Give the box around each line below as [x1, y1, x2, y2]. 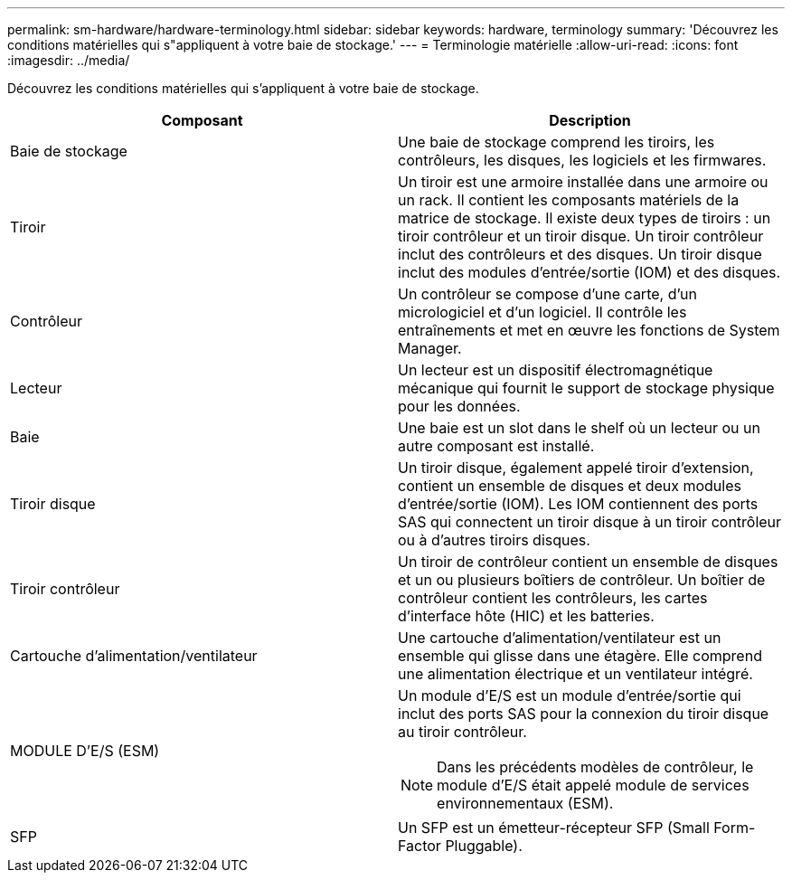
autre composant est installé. [398, 437, 595, 455]
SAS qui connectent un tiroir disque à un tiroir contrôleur [398, 513, 782, 531]
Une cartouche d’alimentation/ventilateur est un [398, 629, 721, 647]
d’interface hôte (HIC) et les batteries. [398, 607, 655, 625]
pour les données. [398, 397, 521, 415]
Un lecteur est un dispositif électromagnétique [398, 361, 713, 379]
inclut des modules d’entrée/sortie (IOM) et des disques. [398, 263, 781, 281]
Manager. [398, 339, 462, 357]
